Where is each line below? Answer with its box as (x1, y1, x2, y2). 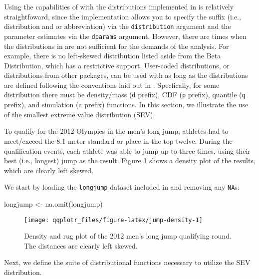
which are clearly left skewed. (4, 165, 94, 175)
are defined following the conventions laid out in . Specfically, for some (4, 79, 220, 90)
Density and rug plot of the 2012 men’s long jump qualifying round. (24, 231, 232, 241)
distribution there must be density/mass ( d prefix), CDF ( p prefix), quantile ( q (4, 89, 246, 100)
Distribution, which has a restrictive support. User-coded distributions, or (4, 60, 230, 70)
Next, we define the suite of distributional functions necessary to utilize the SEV (4, 257, 251, 268)
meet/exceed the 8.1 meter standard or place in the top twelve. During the (4, 135, 233, 146)
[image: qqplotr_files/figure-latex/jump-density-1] (24, 216, 203, 224)
